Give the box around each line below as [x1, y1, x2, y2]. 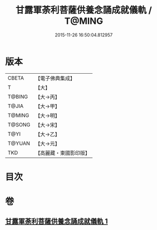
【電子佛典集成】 [35, 75, 76, 82]
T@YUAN [7, 140, 30, 147]
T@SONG [7, 121, 31, 128]
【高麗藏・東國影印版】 [35, 149, 91, 156]
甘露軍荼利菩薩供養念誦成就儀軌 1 [5, 217, 108, 226]
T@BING [7, 93, 28, 100]
